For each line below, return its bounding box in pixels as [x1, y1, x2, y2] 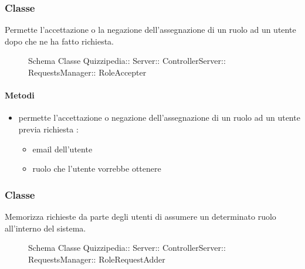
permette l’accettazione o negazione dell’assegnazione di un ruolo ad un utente [18, 111, 300, 124]
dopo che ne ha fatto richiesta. [5, 35, 114, 47]
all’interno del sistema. [5, 222, 86, 234]
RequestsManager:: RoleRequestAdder [28, 253, 165, 265]
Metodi [5, 89, 35, 101]
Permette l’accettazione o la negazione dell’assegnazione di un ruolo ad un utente [5, 23, 296, 36]
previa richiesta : [18, 122, 79, 135]
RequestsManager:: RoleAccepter [28, 66, 147, 78]
